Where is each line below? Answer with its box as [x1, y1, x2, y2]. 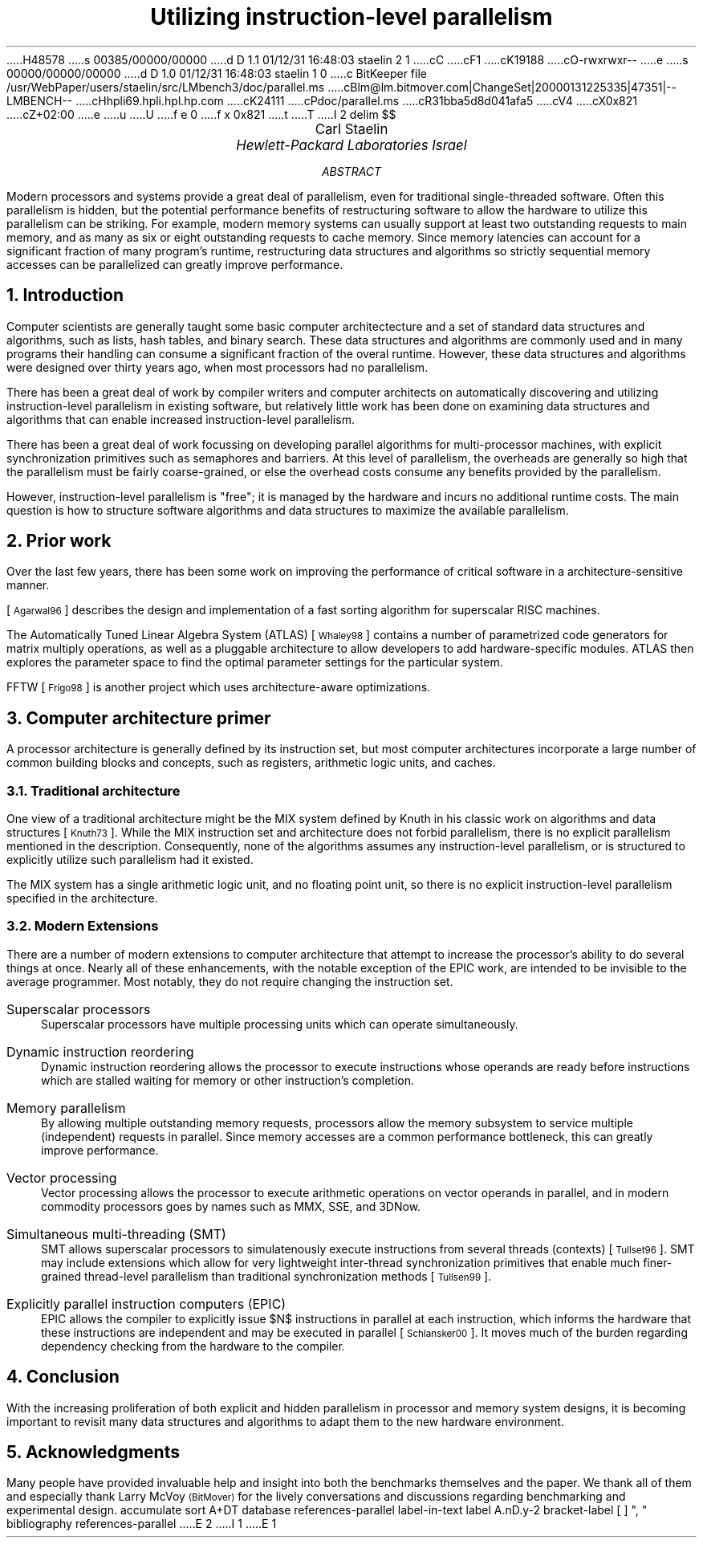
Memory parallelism [6, 1099, 126, 1116]
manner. [6, 578, 50, 593]
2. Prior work [6, 531, 112, 552]
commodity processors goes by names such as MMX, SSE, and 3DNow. [41, 1199, 421, 1213]
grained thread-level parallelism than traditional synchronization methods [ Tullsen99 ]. [41, 1269, 492, 1283]
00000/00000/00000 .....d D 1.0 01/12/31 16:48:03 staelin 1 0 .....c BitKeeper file [6, 66, 427, 80]
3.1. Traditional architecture [6, 782, 181, 799]
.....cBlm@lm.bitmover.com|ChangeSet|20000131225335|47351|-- [327, 79, 677, 94]
